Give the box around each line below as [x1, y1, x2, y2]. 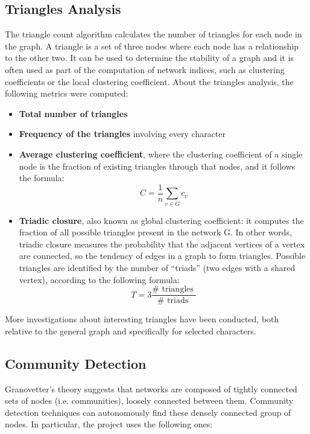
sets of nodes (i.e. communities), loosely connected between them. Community [5, 394, 294, 407]
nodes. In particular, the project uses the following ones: [5, 418, 213, 430]
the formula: [19, 171, 65, 184]
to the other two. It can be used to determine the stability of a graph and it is [5, 51, 294, 64]
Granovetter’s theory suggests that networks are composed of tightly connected [5, 382, 297, 395]
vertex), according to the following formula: [19, 273, 180, 286]
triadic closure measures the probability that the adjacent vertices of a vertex [19, 237, 305, 250]
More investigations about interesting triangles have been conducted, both [5, 313, 279, 325]
